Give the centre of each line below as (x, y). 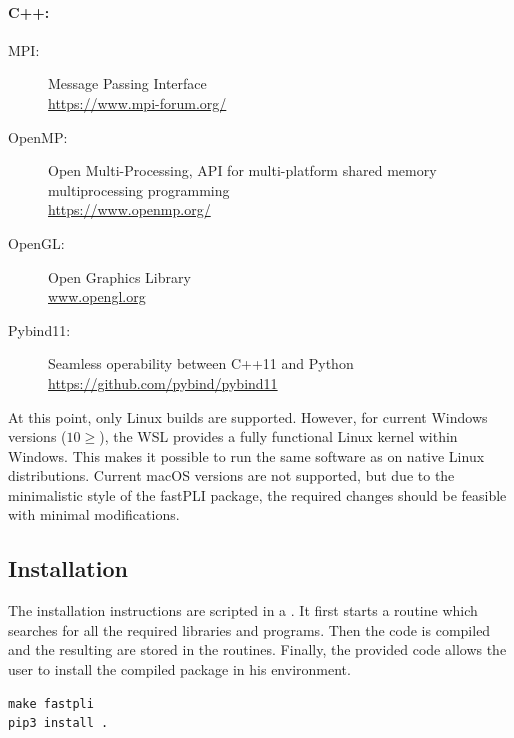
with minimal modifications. (94, 514)
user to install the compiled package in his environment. (179, 669)
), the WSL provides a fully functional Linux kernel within (278, 436)
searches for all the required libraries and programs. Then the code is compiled (249, 629)
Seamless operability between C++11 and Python (201, 363)
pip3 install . (58, 723)
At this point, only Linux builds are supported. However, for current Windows (248, 416)
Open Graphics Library (119, 276)
